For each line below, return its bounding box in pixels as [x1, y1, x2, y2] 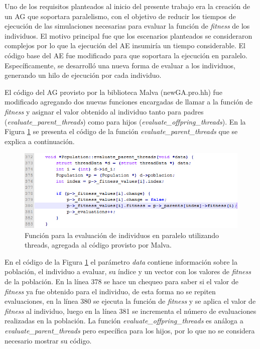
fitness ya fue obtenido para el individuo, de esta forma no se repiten [5, 286, 216, 296]
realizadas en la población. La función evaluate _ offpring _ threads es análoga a [5, 315, 243, 326]
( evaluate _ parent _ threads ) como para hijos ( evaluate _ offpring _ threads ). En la [5, 116, 246, 127]
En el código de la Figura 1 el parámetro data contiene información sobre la [5, 256, 237, 267]
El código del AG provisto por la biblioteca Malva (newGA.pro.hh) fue [5, 86, 222, 97]
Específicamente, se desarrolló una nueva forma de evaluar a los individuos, [5, 60, 236, 70]
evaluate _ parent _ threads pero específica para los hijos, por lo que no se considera [5, 325, 255, 335]
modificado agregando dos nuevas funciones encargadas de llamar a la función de [5, 96, 252, 107]
